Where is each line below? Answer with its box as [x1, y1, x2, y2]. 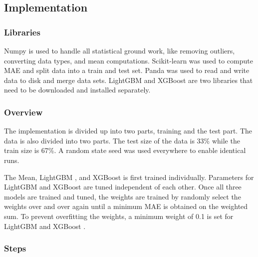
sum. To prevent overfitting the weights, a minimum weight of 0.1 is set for [4, 210, 234, 221]
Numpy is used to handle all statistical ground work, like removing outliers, [4, 45, 235, 55]
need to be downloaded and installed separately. [4, 84, 151, 95]
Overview [4, 105, 43, 118]
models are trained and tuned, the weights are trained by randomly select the [4, 191, 241, 201]
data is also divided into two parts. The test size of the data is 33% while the [4, 135, 240, 145]
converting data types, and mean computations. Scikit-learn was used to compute [4, 55, 253, 65]
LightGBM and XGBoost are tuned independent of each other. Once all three [4, 181, 242, 192]
